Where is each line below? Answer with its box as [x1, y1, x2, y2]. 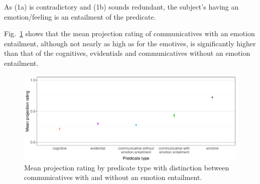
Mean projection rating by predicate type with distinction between [24, 162, 229, 172]
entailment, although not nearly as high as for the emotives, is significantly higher [4, 38, 256, 48]
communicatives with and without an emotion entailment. [24, 172, 202, 182]
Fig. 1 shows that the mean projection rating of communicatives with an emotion [4, 28, 255, 39]
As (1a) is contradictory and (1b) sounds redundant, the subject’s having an [4, 2, 239, 12]
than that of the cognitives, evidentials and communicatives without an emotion [4, 48, 250, 58]
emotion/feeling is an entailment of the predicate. [4, 11, 156, 22]
